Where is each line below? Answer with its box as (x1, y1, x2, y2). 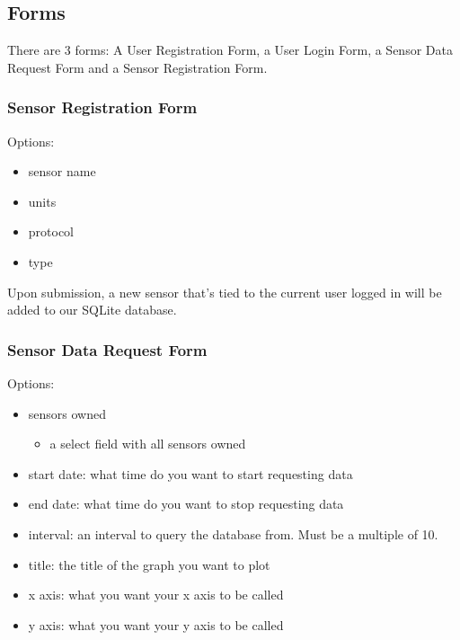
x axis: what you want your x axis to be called (28, 585, 284, 604)
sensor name (28, 162, 96, 181)
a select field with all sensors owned (49, 434, 246, 453)
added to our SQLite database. (7, 300, 177, 319)
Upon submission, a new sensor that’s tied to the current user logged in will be (7, 282, 442, 301)
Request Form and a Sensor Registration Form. (7, 58, 268, 76)
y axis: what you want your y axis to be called (28, 615, 284, 634)
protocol (28, 222, 75, 241)
